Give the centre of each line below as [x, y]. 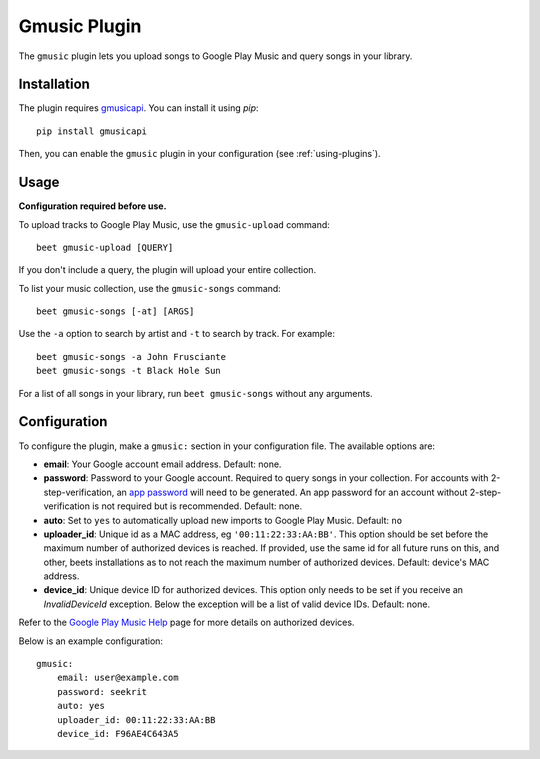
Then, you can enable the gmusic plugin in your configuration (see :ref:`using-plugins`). [199, 154]
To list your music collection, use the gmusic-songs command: [150, 288]
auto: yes [80, 706]
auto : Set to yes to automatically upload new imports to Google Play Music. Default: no [223, 520]
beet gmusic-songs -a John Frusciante [131, 356]
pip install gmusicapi [92, 131]
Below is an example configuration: [91, 641]
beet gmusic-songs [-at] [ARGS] [115, 311]
